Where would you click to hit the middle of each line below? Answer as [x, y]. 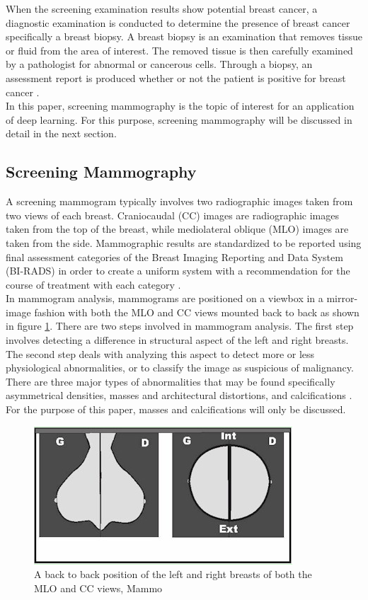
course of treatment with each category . [93, 284]
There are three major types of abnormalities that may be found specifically [171, 381]
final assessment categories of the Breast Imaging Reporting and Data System [174, 256]
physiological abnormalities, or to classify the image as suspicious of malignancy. [180, 368]
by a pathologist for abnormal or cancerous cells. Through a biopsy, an [159, 64]
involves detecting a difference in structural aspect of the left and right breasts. [177, 340]
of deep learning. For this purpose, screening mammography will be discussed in [179, 119]
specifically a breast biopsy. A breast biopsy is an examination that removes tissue [184, 36]
